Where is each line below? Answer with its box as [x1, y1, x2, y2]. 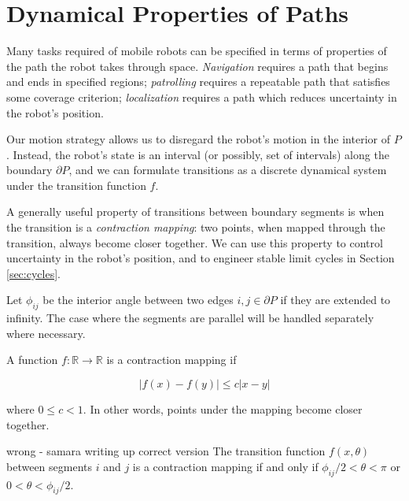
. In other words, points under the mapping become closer [83, 401, 363, 417]
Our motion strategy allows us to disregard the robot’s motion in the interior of [6, 131, 390, 147]
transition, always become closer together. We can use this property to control [6, 234, 383, 250]
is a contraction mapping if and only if [132, 458, 319, 474]
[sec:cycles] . [6, 265, 61, 281]
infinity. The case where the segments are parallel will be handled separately [6, 310, 374, 326]
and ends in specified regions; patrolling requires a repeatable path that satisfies [6, 73, 390, 90]
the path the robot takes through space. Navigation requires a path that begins [6, 58, 389, 74]
